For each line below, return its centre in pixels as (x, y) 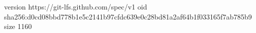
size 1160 (18, 26)
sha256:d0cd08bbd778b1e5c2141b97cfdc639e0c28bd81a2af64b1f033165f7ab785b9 (128, 16)
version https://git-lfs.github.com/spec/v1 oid (76, 6)
